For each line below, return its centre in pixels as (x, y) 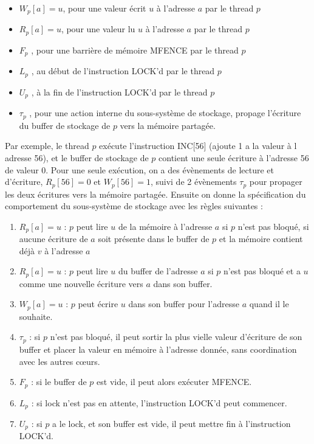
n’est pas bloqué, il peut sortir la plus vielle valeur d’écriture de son (176, 337)
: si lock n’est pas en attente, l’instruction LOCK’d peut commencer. (159, 402)
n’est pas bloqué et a (262, 271)
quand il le (269, 304)
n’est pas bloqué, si (273, 226)
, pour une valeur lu (98, 29)
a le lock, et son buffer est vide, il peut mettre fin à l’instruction (172, 424)
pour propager (276, 182)
